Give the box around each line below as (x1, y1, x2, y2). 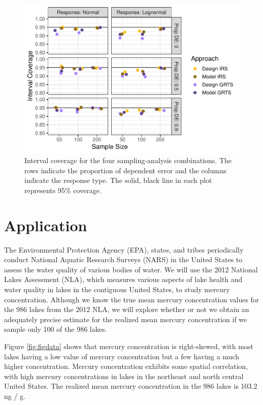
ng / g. (4, 390, 25, 401)
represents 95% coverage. (24, 184, 102, 195)
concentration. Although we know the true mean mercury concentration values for (4, 294, 259, 304)
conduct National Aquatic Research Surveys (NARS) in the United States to (4, 254, 243, 265)
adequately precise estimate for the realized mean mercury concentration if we (4, 314, 247, 324)
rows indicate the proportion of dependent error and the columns (24, 165, 227, 175)
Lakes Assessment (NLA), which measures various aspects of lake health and (4, 274, 243, 285)
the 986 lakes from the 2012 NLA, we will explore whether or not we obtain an (4, 304, 249, 315)
